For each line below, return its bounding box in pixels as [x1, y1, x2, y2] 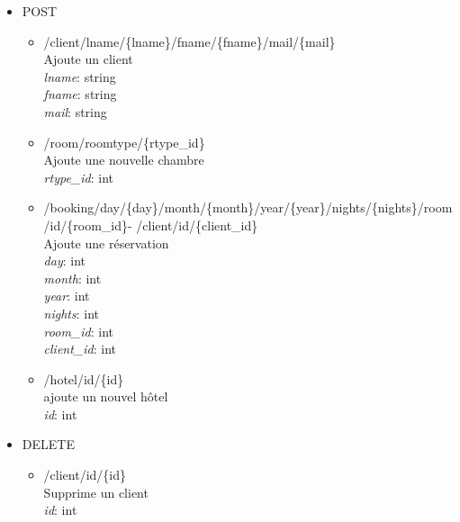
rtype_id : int [43, 167, 113, 186]
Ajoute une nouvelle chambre [43, 150, 204, 169]
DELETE [22, 435, 75, 454]
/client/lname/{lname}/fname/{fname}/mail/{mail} [43, 31, 336, 50]
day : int [43, 251, 86, 270]
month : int [43, 268, 102, 287]
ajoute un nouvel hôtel [43, 387, 168, 406]
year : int [43, 286, 90, 305]
